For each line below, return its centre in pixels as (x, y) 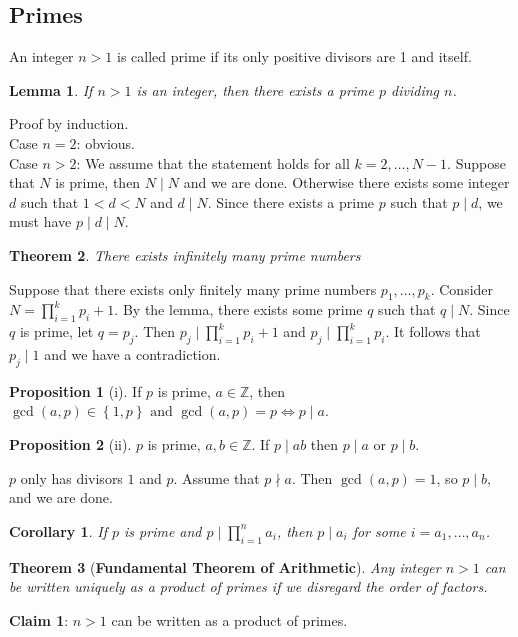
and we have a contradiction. (132, 353)
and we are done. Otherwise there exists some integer (346, 182)
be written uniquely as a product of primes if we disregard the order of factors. (248, 586)
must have (40, 221)
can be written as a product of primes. (229, 619)
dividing (415, 89)
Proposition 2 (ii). (70, 443)
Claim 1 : (39, 619)
